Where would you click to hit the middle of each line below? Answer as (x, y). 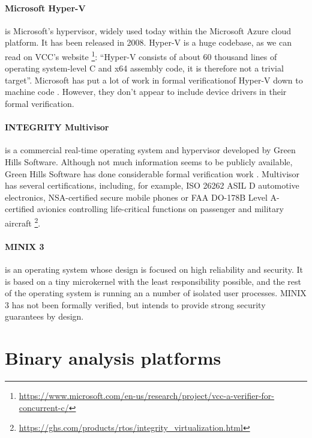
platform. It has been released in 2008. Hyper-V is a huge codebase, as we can (148, 42)
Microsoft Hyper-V (45, 8)
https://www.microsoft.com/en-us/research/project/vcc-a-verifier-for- (147, 396)
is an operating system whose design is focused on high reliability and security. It (154, 269)
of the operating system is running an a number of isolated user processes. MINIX (156, 293)
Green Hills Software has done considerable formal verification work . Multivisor (152, 173)
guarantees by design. (44, 316)
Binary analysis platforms (113, 358)
